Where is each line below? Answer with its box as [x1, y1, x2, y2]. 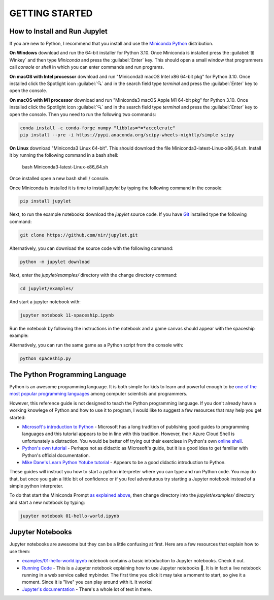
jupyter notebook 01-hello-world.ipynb [20, 513, 119, 519]
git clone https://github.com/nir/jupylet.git [20, 232, 138, 238]
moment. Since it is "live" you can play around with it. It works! [22, 579, 153, 585]
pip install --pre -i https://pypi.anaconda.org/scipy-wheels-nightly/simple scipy [20, 132, 234, 137]
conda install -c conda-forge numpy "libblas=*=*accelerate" [20, 125, 176, 131]
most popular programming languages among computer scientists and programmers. [9, 391, 188, 397]
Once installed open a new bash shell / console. [9, 176, 110, 182]
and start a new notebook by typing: [9, 499, 85, 505]
